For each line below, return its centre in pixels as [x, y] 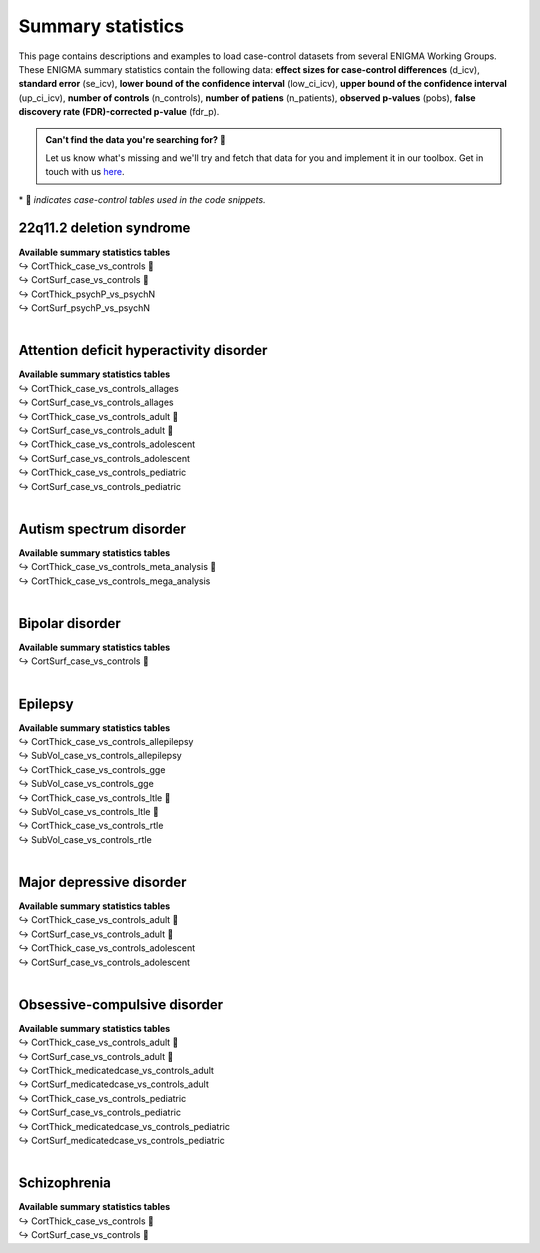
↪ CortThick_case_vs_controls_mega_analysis [114, 581]
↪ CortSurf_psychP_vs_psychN [84, 308]
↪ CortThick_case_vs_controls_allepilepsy [106, 742]
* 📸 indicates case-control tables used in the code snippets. [142, 199]
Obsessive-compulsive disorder [121, 1004]
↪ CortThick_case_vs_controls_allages [98, 388]
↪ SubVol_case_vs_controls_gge [86, 784]
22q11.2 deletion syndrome [104, 228]
